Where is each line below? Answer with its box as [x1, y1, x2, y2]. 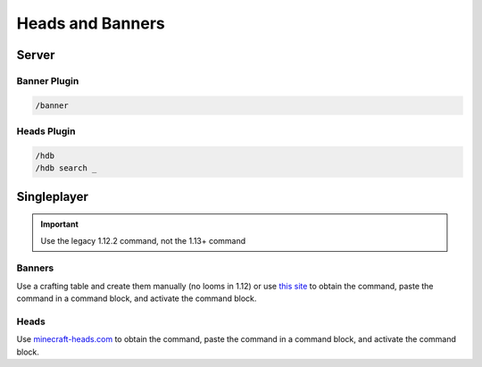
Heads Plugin [16, 125, 76, 138]
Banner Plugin [16, 74, 79, 87]
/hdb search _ [35, 163, 97, 173]
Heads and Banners [16, 13, 165, 33]
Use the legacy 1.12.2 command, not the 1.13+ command [40, 235, 246, 246]
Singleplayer [16, 188, 89, 204]
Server [16, 47, 55, 63]
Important [40, 219, 79, 229]
